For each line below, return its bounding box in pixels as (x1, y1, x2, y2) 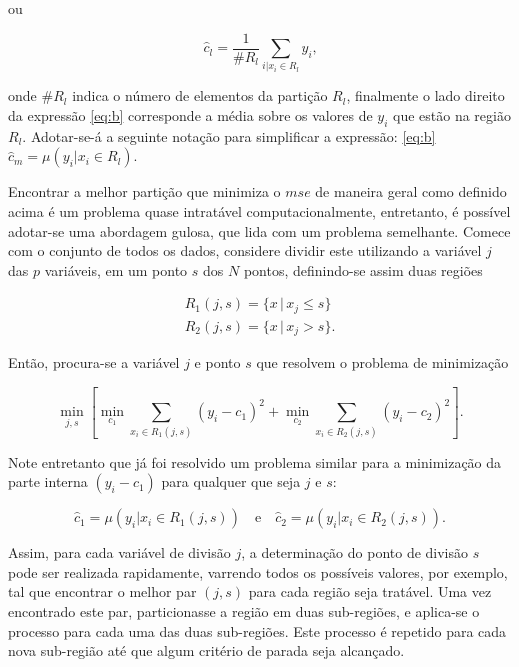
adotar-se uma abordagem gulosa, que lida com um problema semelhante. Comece (8, 220, 511, 241)
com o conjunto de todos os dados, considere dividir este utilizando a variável (8, 240, 482, 261)
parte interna (8, 471, 88, 492)
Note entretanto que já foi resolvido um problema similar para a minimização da (8, 451, 502, 472)
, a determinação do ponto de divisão (241, 542, 469, 563)
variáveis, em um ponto (44, 259, 188, 280)
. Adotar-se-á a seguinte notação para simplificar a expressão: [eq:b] (22, 125, 436, 146)
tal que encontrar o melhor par (8, 581, 197, 602)
